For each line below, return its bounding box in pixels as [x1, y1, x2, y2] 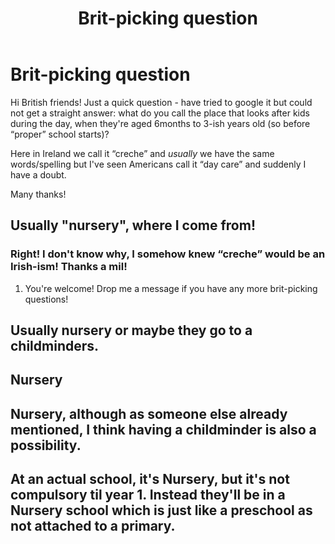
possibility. [10, 437, 82, 454]
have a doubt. [10, 168, 67, 181]
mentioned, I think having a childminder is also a [10, 421, 317, 438]
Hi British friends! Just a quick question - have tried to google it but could [10, 96, 313, 108]
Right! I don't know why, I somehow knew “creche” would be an [10, 247, 326, 261]
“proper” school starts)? [10, 128, 110, 140]
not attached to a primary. [10, 518, 176, 535]
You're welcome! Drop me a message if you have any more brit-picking [24, 282, 318, 294]
